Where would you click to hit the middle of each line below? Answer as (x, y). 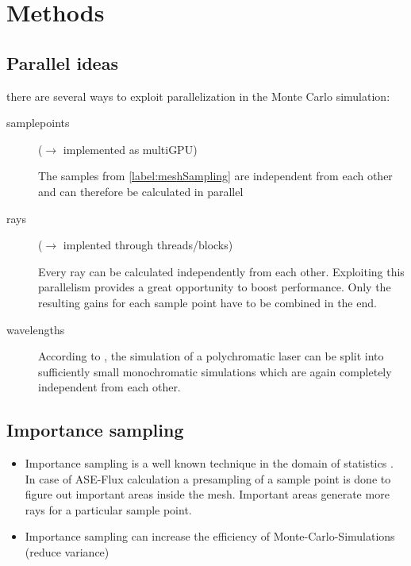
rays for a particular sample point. (108, 509)
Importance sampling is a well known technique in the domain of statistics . (209, 463)
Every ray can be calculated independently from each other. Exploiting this (221, 271)
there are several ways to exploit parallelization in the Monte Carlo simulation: (198, 96)
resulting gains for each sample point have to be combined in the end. (207, 302)
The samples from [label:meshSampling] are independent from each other (215, 176)
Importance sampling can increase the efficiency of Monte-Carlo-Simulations (210, 536)
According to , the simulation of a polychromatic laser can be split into (211, 356)
